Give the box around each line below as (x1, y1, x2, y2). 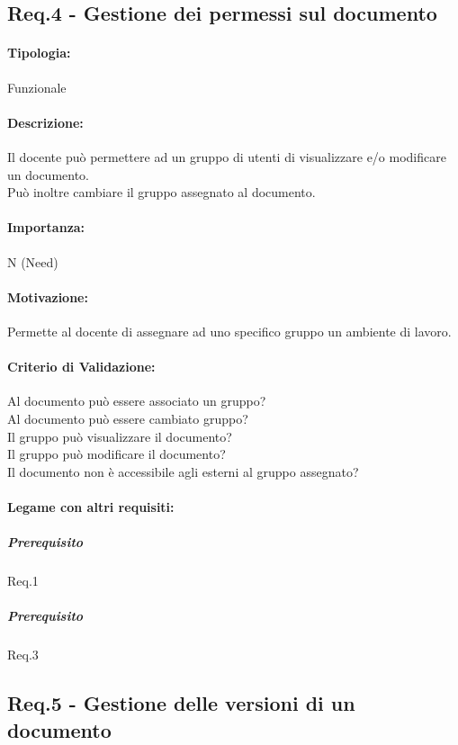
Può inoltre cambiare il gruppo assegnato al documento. (7, 183, 316, 202)
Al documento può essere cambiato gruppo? (7, 408, 248, 427)
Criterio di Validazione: (7, 357, 156, 376)
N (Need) (7, 252, 58, 271)
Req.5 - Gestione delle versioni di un (7, 689, 355, 717)
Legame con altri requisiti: (7, 497, 175, 516)
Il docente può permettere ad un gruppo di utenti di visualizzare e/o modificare (7, 147, 446, 166)
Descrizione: (7, 112, 84, 131)
